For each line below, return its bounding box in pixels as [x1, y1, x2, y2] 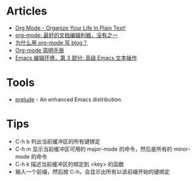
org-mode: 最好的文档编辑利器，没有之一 [15, 31, 118, 39]
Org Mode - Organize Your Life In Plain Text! [15, 24, 126, 31]
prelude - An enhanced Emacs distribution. [15, 96, 123, 103]
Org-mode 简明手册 [15, 47, 64, 54]
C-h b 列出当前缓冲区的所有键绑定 [15, 137, 101, 145]
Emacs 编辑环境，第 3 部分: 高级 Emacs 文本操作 [15, 54, 137, 61]
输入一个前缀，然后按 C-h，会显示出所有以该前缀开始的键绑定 [15, 168, 170, 175]
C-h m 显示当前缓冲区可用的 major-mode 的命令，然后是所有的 [15, 145, 173, 153]
